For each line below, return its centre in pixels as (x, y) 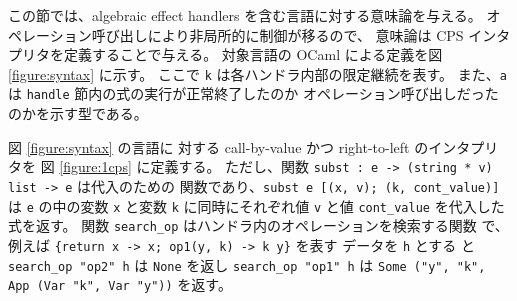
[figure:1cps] (95, 166)
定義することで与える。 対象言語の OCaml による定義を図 (253, 54)
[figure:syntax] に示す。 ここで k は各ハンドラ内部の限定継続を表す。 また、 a (257, 73)
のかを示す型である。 (78, 113)
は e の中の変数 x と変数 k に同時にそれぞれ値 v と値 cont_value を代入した (256, 205)
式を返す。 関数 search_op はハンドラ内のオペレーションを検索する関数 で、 (258, 225)
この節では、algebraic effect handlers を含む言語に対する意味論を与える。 (245, 15)
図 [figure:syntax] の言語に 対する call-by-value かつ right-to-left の (218, 146)
